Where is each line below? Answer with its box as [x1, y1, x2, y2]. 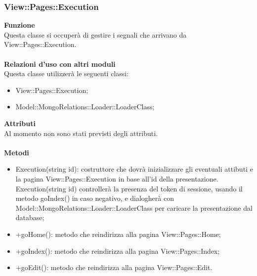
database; [15, 212, 44, 223]
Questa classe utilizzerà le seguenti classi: [4, 68, 129, 79]
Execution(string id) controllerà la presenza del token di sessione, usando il [15, 183, 243, 193]
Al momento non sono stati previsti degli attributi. [4, 128, 158, 138]
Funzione [4, 20, 35, 30]
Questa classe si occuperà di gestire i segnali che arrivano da [4, 29, 187, 40]
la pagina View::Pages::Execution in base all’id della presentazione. [15, 173, 218, 184]
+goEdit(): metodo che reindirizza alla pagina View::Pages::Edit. [15, 262, 213, 273]
